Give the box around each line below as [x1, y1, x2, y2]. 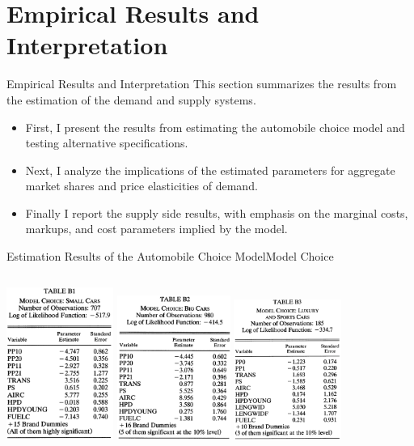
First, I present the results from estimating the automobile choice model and [25, 118, 405, 135]
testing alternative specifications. [25, 134, 188, 151]
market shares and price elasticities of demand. [25, 177, 258, 194]
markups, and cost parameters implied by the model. [25, 220, 288, 237]
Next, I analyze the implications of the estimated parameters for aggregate [25, 161, 395, 178]
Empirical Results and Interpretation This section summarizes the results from [6, 75, 397, 92]
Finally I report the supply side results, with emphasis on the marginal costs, [25, 204, 408, 221]
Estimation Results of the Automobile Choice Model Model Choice [6, 248, 334, 265]
